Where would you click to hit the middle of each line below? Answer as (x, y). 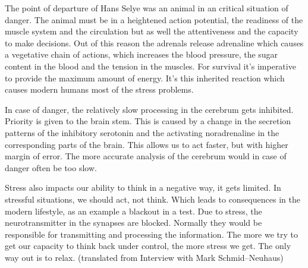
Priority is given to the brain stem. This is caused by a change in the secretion (148, 121)
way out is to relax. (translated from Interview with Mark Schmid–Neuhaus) (144, 257)
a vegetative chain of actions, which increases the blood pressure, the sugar (142, 54)
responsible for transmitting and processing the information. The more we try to (152, 234)
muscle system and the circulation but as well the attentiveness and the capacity (152, 31)
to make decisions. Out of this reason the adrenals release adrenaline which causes (154, 42)
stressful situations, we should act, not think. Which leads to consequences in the (153, 199)
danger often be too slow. (51, 167)
